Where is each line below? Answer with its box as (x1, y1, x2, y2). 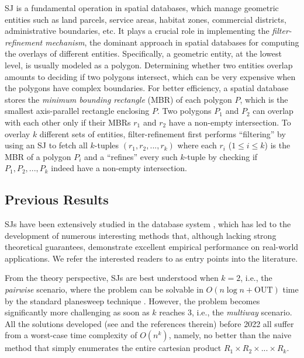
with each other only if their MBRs (5, 116, 131, 128)
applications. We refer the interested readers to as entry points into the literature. (5, 252, 298, 264)
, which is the (240, 93, 288, 105)
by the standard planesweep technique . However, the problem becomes (5, 294, 260, 307)
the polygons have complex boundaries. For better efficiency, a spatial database (5, 82, 289, 94)
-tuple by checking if (184, 150, 258, 162)
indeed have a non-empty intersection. (51, 162, 188, 174)
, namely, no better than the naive (168, 329, 292, 341)
